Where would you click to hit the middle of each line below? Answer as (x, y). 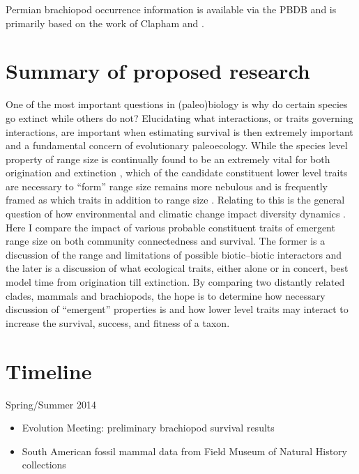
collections (44, 465)
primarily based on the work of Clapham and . (105, 23)
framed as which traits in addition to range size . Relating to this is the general (175, 200)
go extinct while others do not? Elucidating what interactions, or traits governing (179, 117)
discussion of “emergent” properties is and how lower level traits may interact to (177, 309)
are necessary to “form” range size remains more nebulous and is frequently (167, 186)
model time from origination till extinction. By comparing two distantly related (175, 282)
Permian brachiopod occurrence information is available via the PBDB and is (171, 9)
